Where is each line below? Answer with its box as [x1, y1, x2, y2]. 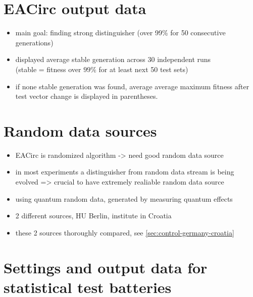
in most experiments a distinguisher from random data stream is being [15, 166, 234, 177]
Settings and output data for [4, 257, 208, 277]
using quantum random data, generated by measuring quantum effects [15, 193, 233, 204]
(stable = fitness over [15, 64, 81, 74]
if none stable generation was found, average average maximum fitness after [15, 81, 249, 91]
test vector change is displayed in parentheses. [15, 91, 158, 101]
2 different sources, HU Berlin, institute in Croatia [15, 210, 172, 221]
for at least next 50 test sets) [98, 64, 188, 74]
